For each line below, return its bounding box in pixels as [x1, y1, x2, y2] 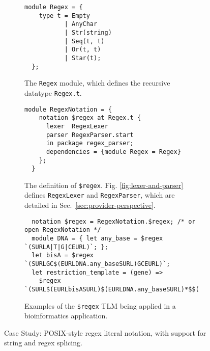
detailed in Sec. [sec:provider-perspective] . [24, 200, 156, 210]
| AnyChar [64, 20, 98, 28]
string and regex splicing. [4, 337, 82, 348]
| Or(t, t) [64, 46, 101, 53]
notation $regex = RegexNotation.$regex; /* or [32, 218, 196, 225]
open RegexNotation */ [24, 226, 101, 234]
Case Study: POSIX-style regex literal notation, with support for [4, 327, 206, 338]
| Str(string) [64, 29, 112, 36]
